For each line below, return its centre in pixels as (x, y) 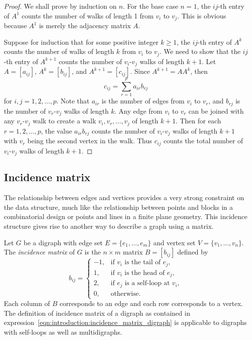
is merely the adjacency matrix (85, 25)
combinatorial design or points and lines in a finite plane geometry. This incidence (126, 216)
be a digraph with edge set (63, 242)
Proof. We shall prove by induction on (60, 6)
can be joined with (216, 110)
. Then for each (198, 121)
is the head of (145, 273)
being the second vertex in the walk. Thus (90, 141)
